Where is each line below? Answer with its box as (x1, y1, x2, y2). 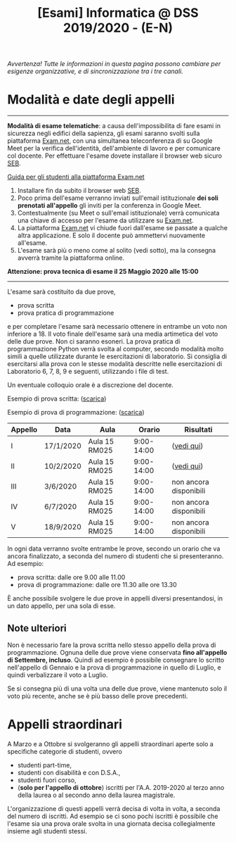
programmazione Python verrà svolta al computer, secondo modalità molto (7, 345, 224, 353)
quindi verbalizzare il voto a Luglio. (7, 670, 108, 679)
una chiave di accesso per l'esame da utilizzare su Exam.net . (17, 216, 195, 225)
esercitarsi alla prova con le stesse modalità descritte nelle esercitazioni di (7, 360, 223, 368)
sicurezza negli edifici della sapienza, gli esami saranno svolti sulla (7, 129, 200, 138)
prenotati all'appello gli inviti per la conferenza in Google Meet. (17, 201, 202, 210)
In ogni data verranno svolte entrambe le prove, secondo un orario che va (7, 544, 221, 553)
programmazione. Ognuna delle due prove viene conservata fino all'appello (7, 648, 228, 656)
